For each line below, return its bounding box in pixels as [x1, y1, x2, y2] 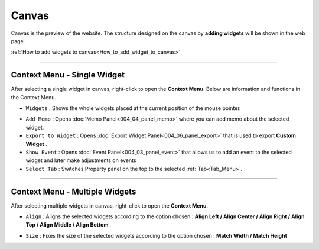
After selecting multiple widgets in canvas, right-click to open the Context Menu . [11, 202, 209, 209]
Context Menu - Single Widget [11, 70, 125, 80]
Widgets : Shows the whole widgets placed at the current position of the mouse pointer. [25, 105, 242, 112]
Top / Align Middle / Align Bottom [25, 221, 109, 228]
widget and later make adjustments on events [25, 157, 136, 164]
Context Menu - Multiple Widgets [11, 186, 136, 196]
